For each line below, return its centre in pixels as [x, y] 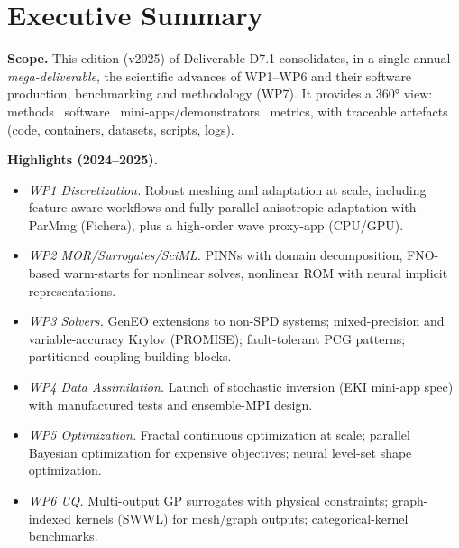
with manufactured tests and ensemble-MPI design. [170, 404]
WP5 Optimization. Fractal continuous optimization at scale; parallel [219, 435]
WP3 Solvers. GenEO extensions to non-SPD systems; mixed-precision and [236, 321]
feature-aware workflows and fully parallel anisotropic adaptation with [222, 207]
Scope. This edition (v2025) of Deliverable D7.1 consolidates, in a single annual [229, 58]
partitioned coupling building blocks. [130, 356]
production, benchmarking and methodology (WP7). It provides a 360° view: [220, 93]
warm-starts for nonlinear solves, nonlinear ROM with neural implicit [256, 273]
